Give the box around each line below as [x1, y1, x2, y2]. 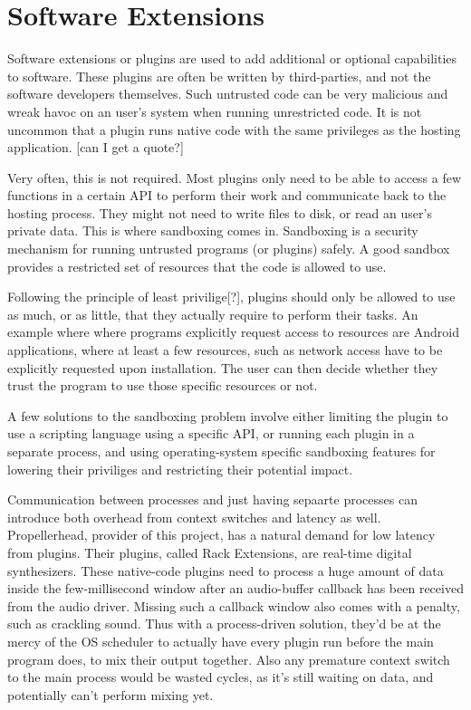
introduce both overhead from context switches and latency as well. [7, 507, 381, 526]
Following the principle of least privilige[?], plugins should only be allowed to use [7, 287, 456, 306]
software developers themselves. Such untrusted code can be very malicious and [7, 84, 448, 103]
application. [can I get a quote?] [7, 138, 184, 157]
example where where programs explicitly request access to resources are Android [7, 322, 459, 341]
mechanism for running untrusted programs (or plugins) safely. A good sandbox [7, 239, 450, 258]
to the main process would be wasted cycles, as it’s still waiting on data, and [7, 667, 434, 686]
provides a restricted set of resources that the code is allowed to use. [7, 256, 387, 275]
